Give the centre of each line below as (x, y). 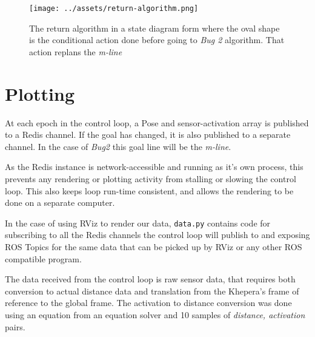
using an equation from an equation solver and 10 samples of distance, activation (155, 314)
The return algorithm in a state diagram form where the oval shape (154, 28)
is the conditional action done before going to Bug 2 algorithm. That (157, 40)
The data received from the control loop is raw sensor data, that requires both (150, 279)
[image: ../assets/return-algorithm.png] (114, 9)
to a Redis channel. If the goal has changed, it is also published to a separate (148, 134)
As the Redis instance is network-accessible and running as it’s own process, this (154, 167)
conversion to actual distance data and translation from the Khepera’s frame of (152, 291)
